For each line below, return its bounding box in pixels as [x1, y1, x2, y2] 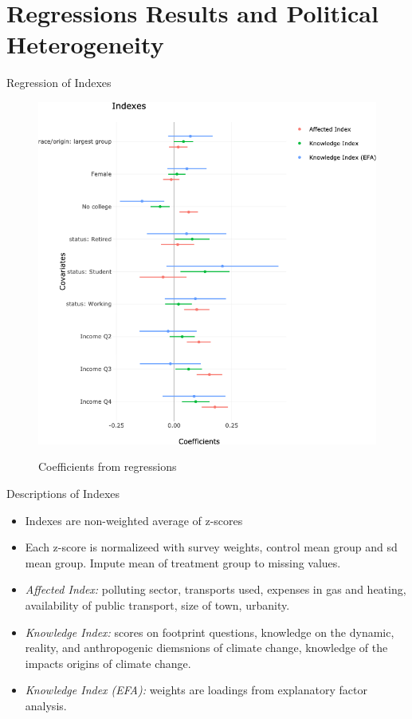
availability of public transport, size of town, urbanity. [25, 596, 290, 613]
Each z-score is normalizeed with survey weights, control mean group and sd [25, 539, 398, 555]
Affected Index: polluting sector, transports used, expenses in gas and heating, [25, 581, 406, 598]
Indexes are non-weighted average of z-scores [25, 512, 243, 528]
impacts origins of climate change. [25, 654, 191, 671]
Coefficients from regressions [38, 458, 177, 475]
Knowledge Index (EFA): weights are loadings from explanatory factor [25, 681, 367, 698]
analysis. [25, 697, 67, 713]
